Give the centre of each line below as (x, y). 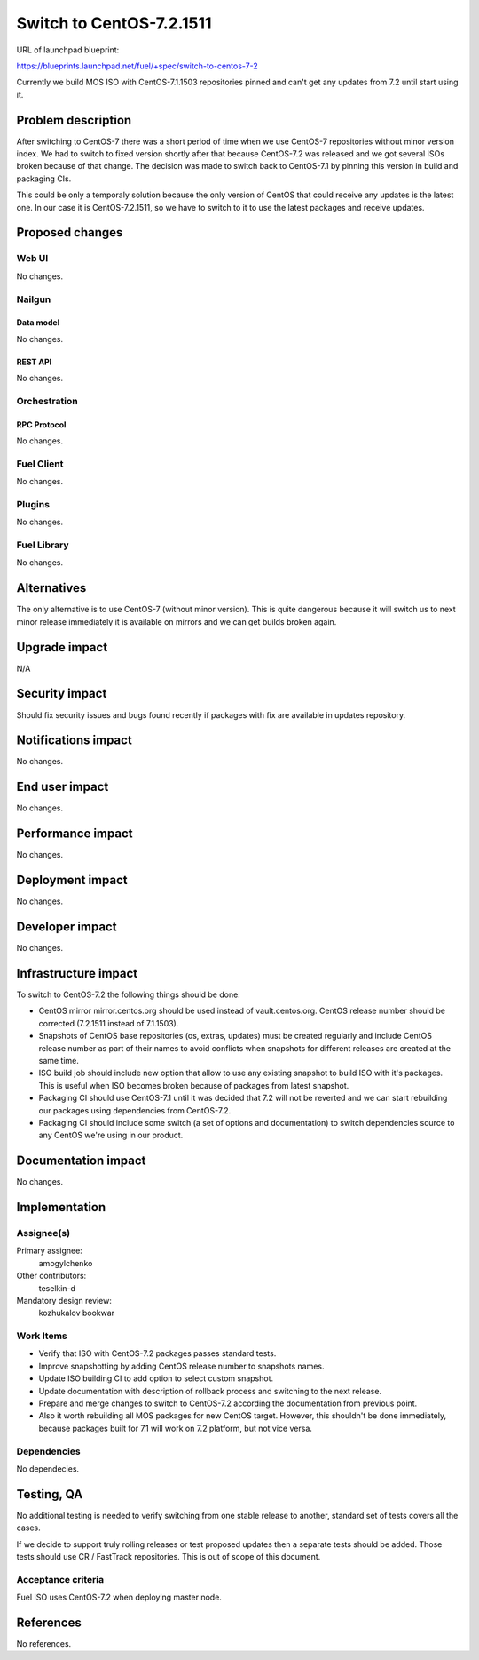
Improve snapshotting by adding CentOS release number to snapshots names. (181, 1366)
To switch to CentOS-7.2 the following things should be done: (129, 994)
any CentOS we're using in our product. (111, 1135)
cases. (28, 1528)
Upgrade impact (62, 647)
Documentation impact (81, 1161)
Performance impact (75, 834)
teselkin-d (57, 1288)
